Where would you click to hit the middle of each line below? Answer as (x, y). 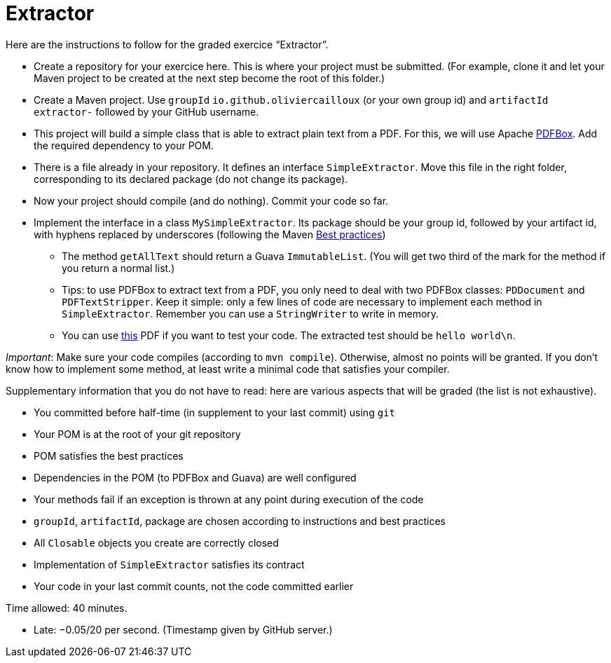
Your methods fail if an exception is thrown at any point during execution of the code (229, 499)
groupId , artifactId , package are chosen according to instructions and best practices (240, 521)
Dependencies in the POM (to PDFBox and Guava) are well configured (195, 477)
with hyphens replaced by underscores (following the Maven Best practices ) (210, 234)
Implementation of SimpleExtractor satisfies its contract (169, 564)
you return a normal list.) (118, 268)
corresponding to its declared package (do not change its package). (191, 179)
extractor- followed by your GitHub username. (146, 111)
